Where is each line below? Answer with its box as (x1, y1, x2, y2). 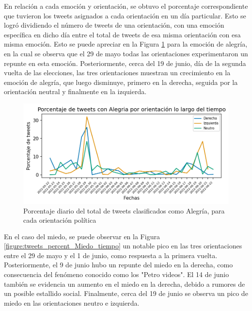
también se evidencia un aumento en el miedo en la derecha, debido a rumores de (4, 278, 245, 289)
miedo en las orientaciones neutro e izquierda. (4, 297, 140, 308)
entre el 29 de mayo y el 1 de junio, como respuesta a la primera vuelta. (4, 250, 218, 260)
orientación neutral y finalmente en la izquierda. (4, 86, 147, 97)
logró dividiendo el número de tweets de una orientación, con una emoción (4, 20, 224, 30)
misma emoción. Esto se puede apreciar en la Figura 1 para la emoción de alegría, (4, 39, 248, 49)
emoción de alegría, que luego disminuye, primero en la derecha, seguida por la (4, 77, 238, 87)
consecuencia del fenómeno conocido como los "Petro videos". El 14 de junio (4, 269, 229, 279)
